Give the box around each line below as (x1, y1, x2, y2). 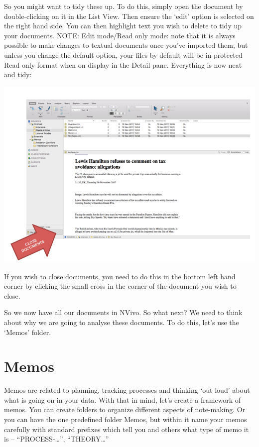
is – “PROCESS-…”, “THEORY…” (4, 434, 109, 444)
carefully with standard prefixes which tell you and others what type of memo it (4, 424, 249, 434)
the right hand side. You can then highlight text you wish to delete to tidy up (4, 20, 242, 31)
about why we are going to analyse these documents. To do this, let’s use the (4, 317, 239, 327)
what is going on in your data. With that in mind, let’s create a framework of (4, 394, 241, 405)
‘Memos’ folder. (4, 327, 51, 337)
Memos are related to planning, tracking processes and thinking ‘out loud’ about (4, 385, 250, 395)
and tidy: (4, 69, 32, 80)
